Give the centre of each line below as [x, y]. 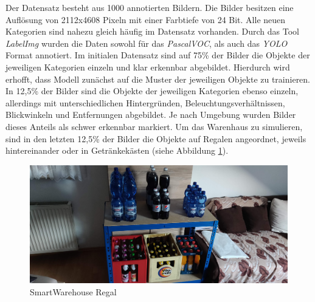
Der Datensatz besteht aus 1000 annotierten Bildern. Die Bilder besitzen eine [150, 7]
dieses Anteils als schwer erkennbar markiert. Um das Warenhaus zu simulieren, [154, 126]
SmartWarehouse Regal [73, 291]
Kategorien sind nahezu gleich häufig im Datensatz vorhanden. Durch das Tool [152, 31]
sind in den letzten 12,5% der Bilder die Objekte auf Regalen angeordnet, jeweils [156, 138]
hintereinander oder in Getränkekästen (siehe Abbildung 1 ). [117, 150]
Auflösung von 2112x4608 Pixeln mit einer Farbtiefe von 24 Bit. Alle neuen [146, 19]
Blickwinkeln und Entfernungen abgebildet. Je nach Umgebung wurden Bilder [151, 115]
